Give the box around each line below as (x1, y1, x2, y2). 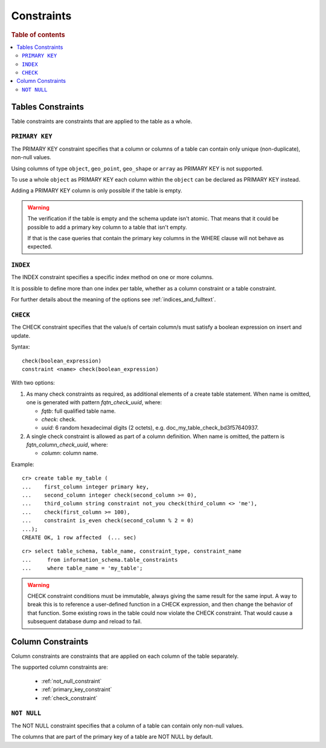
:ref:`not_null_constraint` (41, 677, 102, 684)
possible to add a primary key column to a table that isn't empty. (27, 223, 187, 231)
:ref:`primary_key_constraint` (41, 686, 112, 693)
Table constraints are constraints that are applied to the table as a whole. (11, 117, 193, 125)
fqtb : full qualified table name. (41, 407, 116, 415)
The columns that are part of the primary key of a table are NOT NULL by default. (11, 733, 214, 741)
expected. (27, 243, 53, 251)
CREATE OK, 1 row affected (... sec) (22, 534, 137, 541)
